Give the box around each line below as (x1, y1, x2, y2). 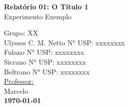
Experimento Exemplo (4, 11, 72, 21)
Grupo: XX (4, 28, 38, 38)
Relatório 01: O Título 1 (4, 1, 88, 11)
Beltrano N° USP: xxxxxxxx (4, 66, 90, 76)
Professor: (4, 76, 34, 86)
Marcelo (4, 85, 28, 96)
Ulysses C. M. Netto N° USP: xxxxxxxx (4, 37, 125, 47)
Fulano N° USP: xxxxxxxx (4, 47, 85, 57)
